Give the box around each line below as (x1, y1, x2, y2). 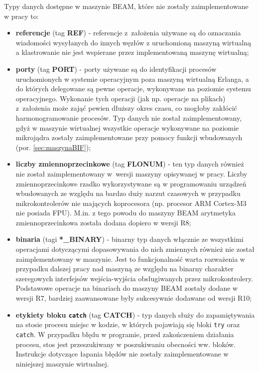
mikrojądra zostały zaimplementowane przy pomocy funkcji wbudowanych (15, 132, 243, 143)
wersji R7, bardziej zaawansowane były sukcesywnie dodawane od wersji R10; (15, 293, 252, 303)
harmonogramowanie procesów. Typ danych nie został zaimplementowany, (15, 112, 242, 123)
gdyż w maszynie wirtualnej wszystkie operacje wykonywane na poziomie (15, 122, 239, 133)
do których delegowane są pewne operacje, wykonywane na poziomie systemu (15, 83, 251, 94)
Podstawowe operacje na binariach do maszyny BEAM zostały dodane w (15, 283, 238, 293)
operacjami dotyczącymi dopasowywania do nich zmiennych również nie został (15, 244, 255, 254)
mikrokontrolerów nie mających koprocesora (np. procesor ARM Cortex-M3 (15, 197, 247, 208)
